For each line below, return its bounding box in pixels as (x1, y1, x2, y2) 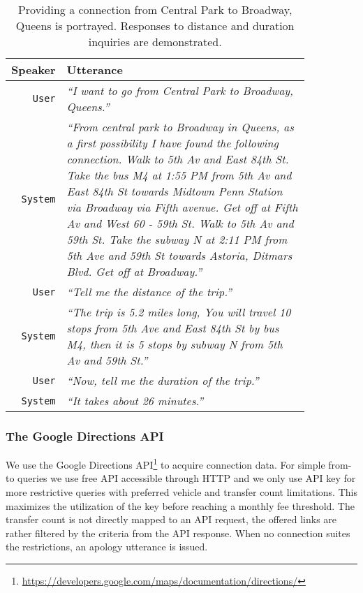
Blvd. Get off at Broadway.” (66, 263, 202, 279)
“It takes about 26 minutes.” (66, 393, 204, 409)
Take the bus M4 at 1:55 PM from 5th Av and (66, 167, 292, 183)
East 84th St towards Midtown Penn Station (66, 183, 283, 199)
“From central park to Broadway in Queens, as (66, 119, 294, 135)
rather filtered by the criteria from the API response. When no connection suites (6, 525, 350, 540)
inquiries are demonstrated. (88, 34, 222, 50)
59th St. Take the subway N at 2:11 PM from (66, 231, 288, 247)
